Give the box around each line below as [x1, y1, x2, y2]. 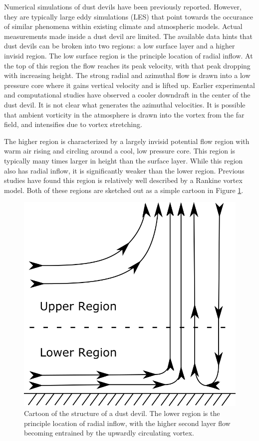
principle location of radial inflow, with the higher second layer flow [24, 417, 231, 428]
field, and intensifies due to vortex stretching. [4, 119, 142, 129]
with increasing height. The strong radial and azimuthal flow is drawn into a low [4, 70, 251, 80]
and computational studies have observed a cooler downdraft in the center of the [4, 89, 251, 100]
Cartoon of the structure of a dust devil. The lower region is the [24, 407, 220, 418]
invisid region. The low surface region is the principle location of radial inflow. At [4, 50, 253, 60]
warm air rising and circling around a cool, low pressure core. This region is [4, 145, 236, 156]
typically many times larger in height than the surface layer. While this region [4, 155, 243, 165]
